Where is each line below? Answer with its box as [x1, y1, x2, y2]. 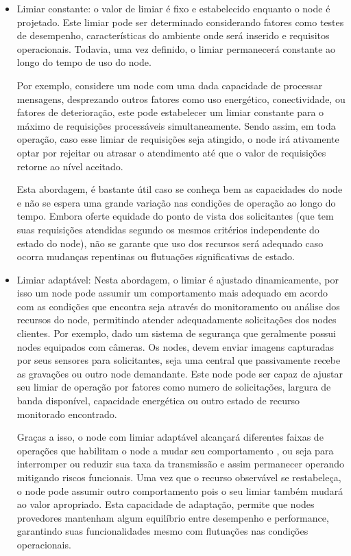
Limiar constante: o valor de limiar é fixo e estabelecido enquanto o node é [16, 1, 330, 15]
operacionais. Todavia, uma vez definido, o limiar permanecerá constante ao [16, 41, 336, 56]
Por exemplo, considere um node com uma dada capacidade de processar [16, 78, 323, 92]
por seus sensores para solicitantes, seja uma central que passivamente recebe [16, 353, 341, 367]
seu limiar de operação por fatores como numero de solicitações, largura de [16, 380, 331, 394]
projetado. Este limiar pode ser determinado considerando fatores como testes [16, 14, 344, 29]
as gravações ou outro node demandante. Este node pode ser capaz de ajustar [16, 366, 343, 380]
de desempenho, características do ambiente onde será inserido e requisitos [16, 28, 330, 43]
